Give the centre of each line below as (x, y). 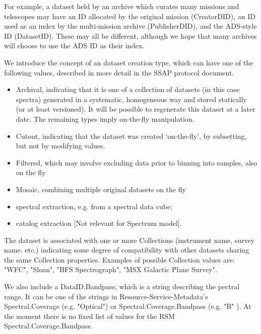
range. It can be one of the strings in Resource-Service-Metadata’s (106, 296)
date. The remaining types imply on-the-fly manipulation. (105, 118)
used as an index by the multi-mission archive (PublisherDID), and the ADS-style (130, 26)
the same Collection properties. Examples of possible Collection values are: (119, 259)
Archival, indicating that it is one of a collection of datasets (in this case (128, 89)
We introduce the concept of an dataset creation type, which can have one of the (129, 62)
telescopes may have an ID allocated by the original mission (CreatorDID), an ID (130, 16)
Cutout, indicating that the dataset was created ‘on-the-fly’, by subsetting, (131, 136)
